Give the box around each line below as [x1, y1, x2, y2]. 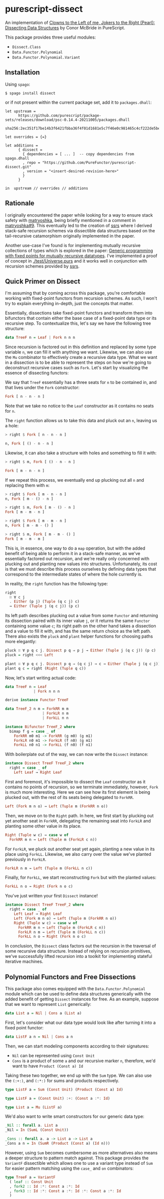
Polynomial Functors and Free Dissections [5, 973, 136, 981]
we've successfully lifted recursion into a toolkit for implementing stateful [5, 954, 152, 959]
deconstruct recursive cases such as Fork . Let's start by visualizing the [5, 365, 148, 371]
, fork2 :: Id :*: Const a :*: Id [9, 1184, 80, 1189]
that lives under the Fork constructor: [5, 385, 80, 391]
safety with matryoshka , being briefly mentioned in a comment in [5, 217, 136, 223]
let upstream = [5, 109, 36, 113]
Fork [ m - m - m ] [5, 536, 45, 541]
